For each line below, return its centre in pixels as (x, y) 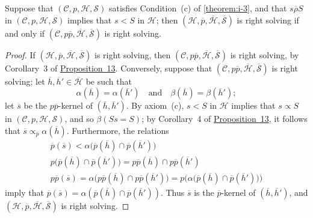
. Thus (172, 192)
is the (204, 192)
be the (35, 105)
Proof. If (20, 54)
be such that (109, 81)
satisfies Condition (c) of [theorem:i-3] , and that (198, 8)
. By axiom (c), (155, 105)
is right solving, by (265, 54)
